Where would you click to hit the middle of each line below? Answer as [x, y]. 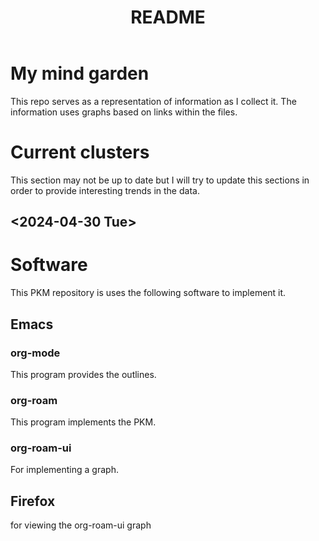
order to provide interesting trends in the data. [105, 190]
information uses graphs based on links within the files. [124, 112]
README [168, 17]
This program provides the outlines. [83, 374]
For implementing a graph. [64, 470]
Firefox [33, 501]
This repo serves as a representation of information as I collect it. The [153, 101]
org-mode [35, 353]
